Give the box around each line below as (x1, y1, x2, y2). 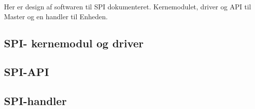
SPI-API (4, 64, 49, 79)
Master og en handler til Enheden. (4, 11, 108, 21)
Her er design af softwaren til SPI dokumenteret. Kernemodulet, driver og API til (4, 1, 251, 11)
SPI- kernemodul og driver (4, 35, 144, 50)
